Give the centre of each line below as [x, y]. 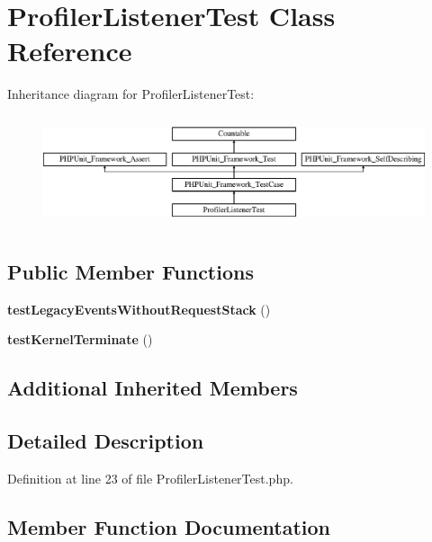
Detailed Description [106, 440]
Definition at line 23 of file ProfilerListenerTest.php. [150, 478]
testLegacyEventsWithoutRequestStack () [139, 309]
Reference [70, 51]
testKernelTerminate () [80, 339]
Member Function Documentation [169, 526]
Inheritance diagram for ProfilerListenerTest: [131, 94]
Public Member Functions [130, 271]
